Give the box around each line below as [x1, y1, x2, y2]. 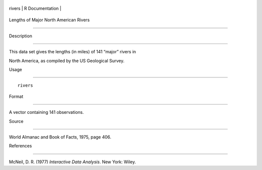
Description [9, 33, 33, 39]
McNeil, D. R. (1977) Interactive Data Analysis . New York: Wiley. [9, 159, 136, 165]
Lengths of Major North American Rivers [9, 17, 90, 23]
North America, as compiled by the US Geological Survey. [9, 58, 125, 63]
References [9, 143, 32, 149]
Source [9, 118, 24, 124]
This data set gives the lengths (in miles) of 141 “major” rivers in [9, 49, 136, 55]
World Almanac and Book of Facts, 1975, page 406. [9, 134, 112, 140]
